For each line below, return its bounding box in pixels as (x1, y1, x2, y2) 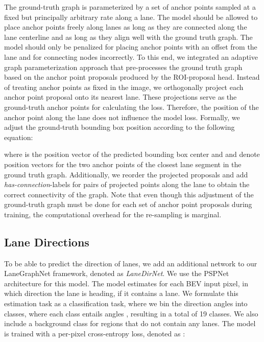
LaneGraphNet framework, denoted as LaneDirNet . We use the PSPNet (4, 268, 229, 279)
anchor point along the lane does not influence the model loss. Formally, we (4, 111, 240, 122)
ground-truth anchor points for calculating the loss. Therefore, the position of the (4, 101, 259, 112)
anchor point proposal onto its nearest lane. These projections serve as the (4, 92, 237, 102)
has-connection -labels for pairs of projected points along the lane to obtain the (4, 179, 250, 190)
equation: (4, 131, 33, 142)
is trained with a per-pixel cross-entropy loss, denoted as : (4, 328, 185, 338)
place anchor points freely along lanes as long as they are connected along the (4, 21, 247, 32)
